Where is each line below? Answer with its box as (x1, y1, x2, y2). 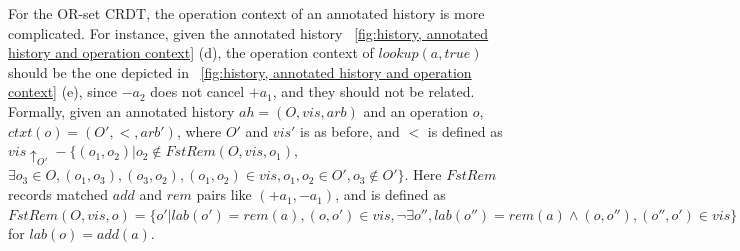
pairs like (196, 184, 252, 205)
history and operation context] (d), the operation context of (8, 42, 374, 63)
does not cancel (150, 81, 245, 102)
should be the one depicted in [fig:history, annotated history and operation (8, 61, 472, 82)
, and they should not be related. (272, 81, 475, 102)
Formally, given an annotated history (8, 100, 235, 121)
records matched (8, 184, 109, 205)
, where (176, 120, 222, 141)
